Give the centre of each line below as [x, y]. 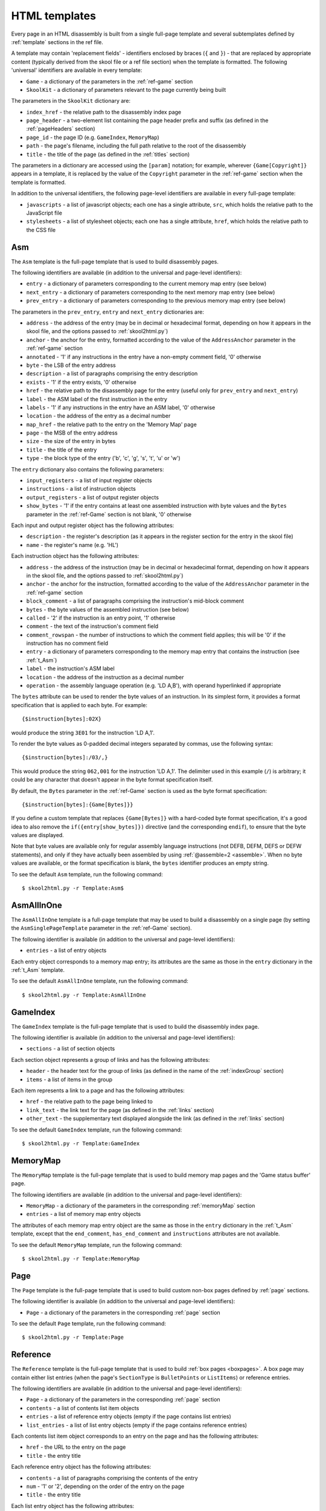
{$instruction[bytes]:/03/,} [65, 758]
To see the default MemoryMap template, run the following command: [97, 1244]
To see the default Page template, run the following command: [88, 1323]
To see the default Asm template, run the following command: [87, 874]
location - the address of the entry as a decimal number [98, 416]
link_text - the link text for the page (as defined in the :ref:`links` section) [120, 1110]
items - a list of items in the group [69, 1079]
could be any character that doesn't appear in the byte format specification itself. [112, 780]
